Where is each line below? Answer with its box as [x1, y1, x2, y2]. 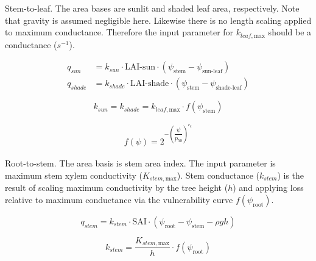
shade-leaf [216, 85, 242, 91]
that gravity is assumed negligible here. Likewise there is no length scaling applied [5, 13, 312, 26]
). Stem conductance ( [177, 168, 259, 181]
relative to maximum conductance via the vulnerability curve [5, 193, 233, 206]
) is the [277, 168, 304, 181]
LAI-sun [125, 63, 156, 72]
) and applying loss [233, 181, 304, 194]
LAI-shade [130, 79, 169, 88]
